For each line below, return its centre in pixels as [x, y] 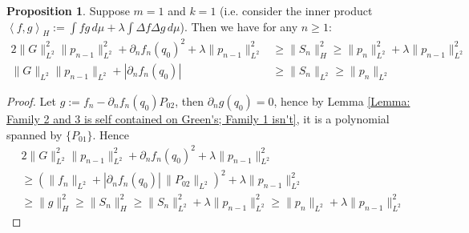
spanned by [34, 134]
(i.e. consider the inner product [296, 10]
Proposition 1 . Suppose [68, 10]
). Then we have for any [239, 26]
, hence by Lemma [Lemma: [342, 100]
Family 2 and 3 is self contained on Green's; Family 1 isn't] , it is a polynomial [198, 118]
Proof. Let [31, 100]
